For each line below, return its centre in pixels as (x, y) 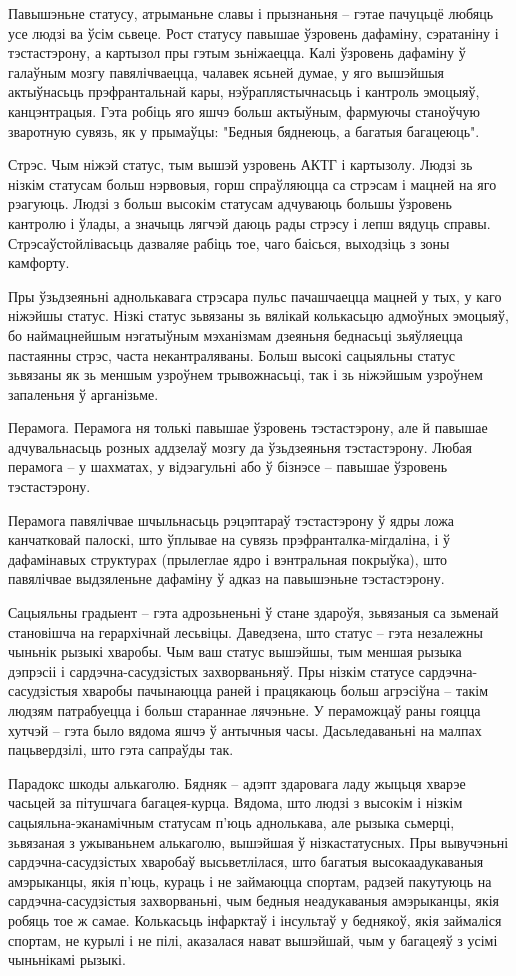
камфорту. (39, 262)
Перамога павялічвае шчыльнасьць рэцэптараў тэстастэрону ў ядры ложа (231, 519)
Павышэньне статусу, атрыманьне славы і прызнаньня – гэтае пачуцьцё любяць (251, 13)
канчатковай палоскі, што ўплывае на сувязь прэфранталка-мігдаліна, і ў (229, 539)
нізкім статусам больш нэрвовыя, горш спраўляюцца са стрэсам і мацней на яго (252, 183)
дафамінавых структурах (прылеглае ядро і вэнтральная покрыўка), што (228, 558)
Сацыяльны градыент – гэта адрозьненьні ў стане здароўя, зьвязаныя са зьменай (253, 612)
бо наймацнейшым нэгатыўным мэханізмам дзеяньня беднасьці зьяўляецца (235, 334)
